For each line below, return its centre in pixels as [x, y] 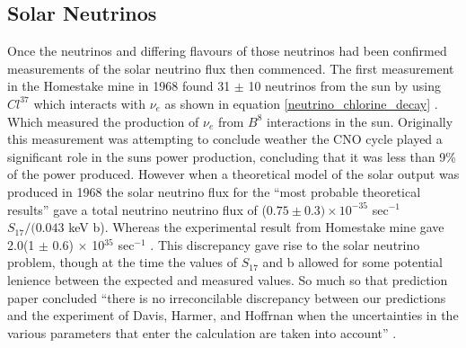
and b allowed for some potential [352, 262]
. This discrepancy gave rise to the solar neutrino [285, 244]
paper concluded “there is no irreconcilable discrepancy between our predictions [227, 297]
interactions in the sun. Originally [360, 121]
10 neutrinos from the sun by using [345, 86]
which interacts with [90, 103]
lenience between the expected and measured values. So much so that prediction [228, 279]
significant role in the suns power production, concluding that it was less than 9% [232, 156]
